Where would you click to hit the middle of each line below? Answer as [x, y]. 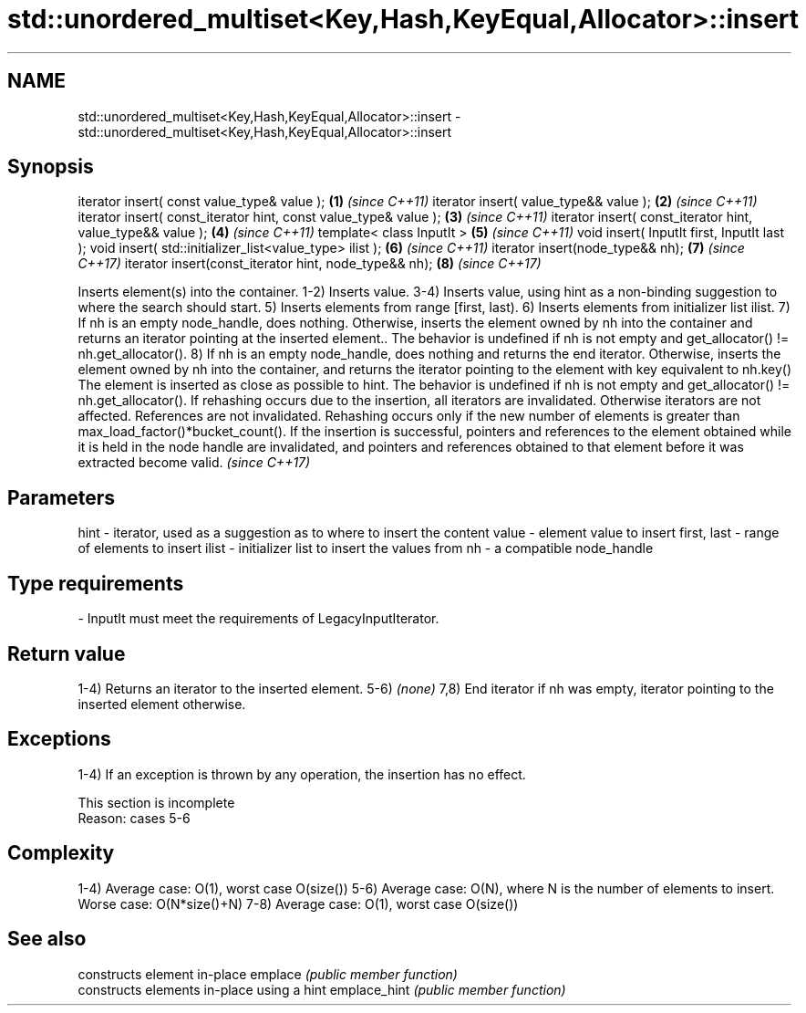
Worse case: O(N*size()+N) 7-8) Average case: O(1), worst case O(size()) [298, 903]
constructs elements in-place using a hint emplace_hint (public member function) [322, 989]
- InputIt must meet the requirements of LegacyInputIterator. [258, 619]
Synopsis [51, 167]
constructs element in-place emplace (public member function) [268, 974]
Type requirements [96, 583]
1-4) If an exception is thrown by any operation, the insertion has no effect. [302, 774]
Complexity [61, 853]
